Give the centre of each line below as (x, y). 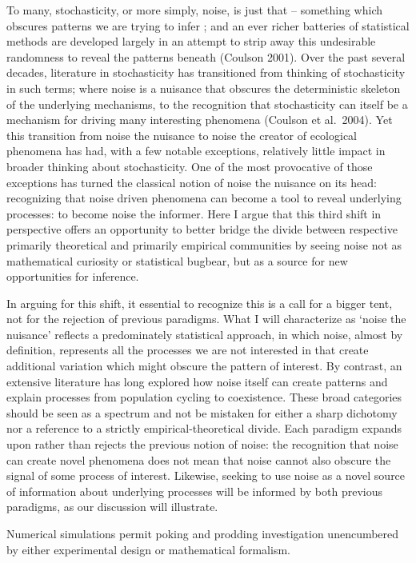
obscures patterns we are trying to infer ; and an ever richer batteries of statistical (208, 25)
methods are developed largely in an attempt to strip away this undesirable (191, 41)
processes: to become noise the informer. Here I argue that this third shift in (194, 213)
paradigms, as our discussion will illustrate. (112, 507)
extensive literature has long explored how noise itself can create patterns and (197, 381)
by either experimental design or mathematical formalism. (148, 549)
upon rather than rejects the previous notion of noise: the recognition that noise (202, 444)
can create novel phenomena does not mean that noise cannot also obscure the (199, 459)
